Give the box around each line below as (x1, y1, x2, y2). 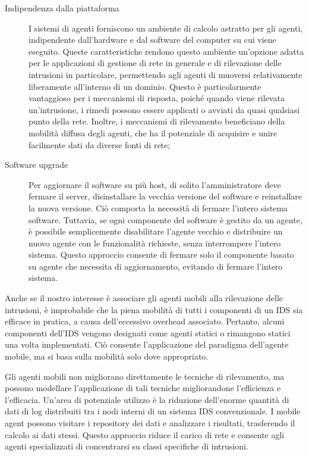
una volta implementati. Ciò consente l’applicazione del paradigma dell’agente (5, 338, 289, 351)
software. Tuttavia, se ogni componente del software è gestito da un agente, (29, 213, 302, 226)
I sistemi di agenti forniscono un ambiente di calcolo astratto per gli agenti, (29, 21, 303, 34)
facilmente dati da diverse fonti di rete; (29, 138, 171, 151)
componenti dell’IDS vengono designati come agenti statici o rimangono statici (5, 326, 291, 339)
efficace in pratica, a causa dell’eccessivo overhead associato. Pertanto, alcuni (5, 315, 285, 327)
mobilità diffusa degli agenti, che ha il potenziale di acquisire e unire (29, 126, 278, 139)
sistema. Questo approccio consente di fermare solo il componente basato (29, 248, 294, 261)
